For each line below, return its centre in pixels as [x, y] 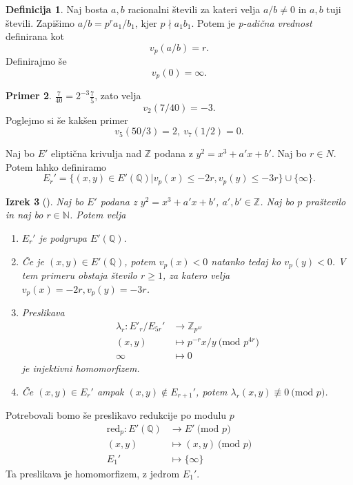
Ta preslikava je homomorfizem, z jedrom [93, 473]
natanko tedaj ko [246, 261]
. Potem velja [98, 215]
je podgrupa [63, 238]
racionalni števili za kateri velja [194, 9]
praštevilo [326, 201]
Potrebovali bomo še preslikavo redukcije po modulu [116, 415]
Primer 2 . [29, 95]
